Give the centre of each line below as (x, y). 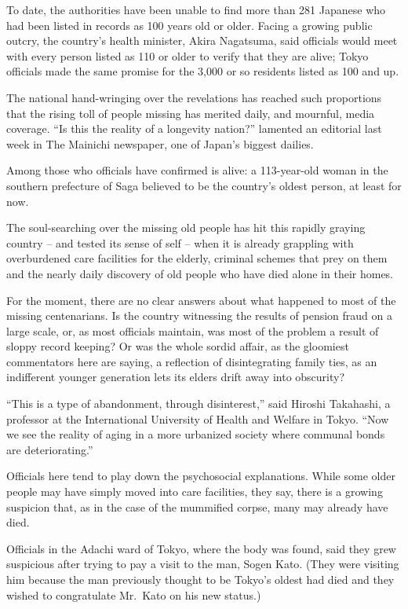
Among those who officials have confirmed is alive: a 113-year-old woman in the (197, 170)
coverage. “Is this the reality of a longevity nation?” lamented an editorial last (194, 128)
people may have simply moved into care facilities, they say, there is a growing (195, 492)
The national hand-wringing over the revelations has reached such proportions (194, 97)
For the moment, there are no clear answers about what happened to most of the (201, 300)
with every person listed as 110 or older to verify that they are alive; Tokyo (188, 55)
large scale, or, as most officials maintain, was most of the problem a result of (193, 330)
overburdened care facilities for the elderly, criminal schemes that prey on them (197, 258)
